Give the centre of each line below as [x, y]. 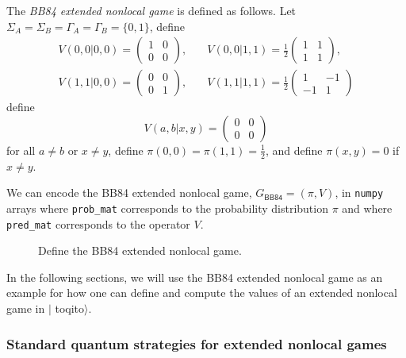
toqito [70, 308]
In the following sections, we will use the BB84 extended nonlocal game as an [195, 277]
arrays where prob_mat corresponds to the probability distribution [167, 208]
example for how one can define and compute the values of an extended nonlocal [202, 293]
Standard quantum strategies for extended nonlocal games [197, 343]
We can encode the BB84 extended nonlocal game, [129, 192]
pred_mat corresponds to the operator [98, 223]
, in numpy [359, 192]
